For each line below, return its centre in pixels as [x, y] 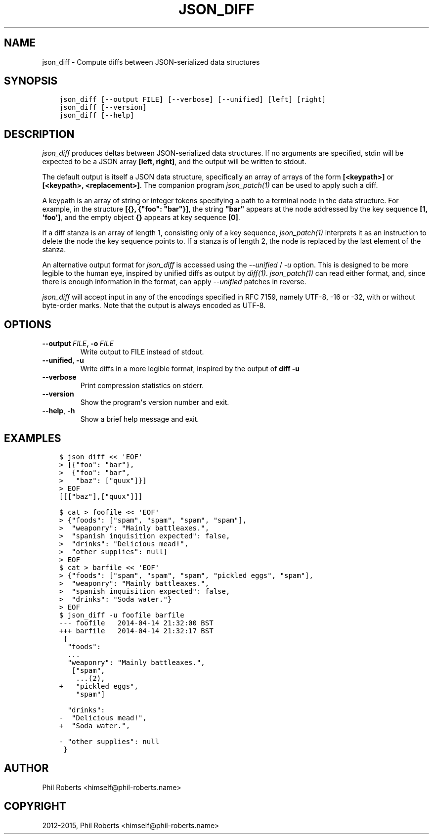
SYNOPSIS [31, 81]
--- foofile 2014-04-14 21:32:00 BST [136, 623]
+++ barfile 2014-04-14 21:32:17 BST [136, 631]
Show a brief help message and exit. [140, 419]
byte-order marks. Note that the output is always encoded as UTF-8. [154, 306]
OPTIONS [28, 324]
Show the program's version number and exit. [155, 402]
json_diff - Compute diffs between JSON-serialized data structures [151, 62]
